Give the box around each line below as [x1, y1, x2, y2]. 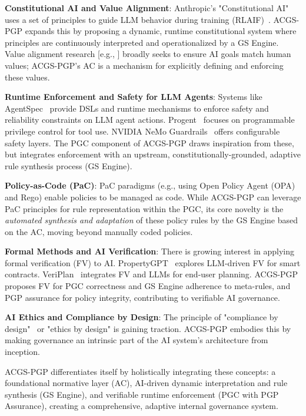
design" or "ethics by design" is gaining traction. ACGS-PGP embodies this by [5, 322, 291, 334]
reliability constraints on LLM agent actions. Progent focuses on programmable [5, 113, 295, 126]
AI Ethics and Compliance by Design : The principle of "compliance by [5, 311, 278, 323]
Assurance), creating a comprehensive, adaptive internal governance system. [5, 400, 278, 412]
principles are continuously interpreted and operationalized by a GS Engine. [5, 36, 279, 48]
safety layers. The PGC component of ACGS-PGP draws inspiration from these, [5, 136, 294, 149]
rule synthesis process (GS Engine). [5, 159, 132, 172]
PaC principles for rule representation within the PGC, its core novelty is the [5, 202, 284, 214]
